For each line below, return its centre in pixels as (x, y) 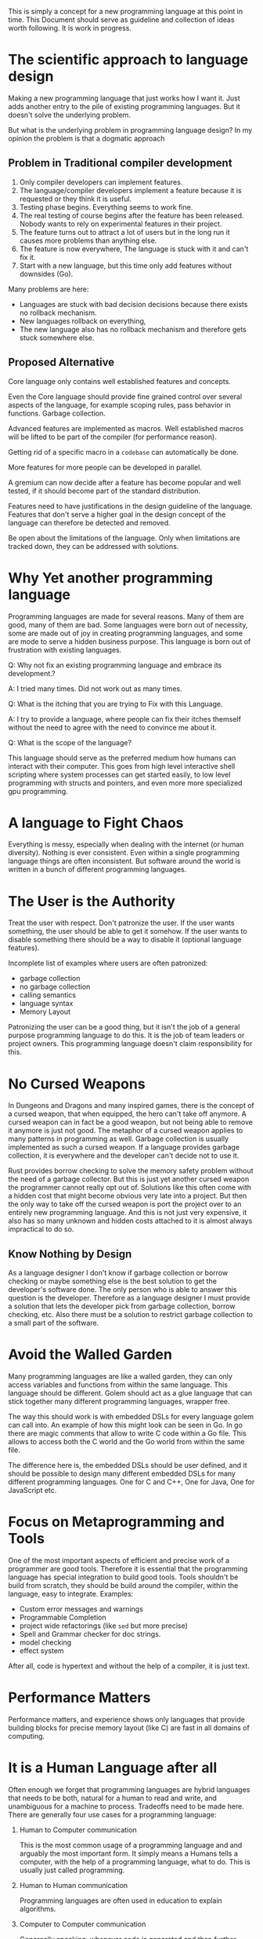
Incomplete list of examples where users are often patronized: (108, 963)
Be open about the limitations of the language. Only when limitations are (124, 538)
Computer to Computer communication (83, 1924)
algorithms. (38, 1908)
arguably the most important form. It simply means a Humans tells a (129, 1853)
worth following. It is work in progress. (70, 28)
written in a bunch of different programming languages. (97, 869)
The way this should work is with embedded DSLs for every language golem (131, 1417)
